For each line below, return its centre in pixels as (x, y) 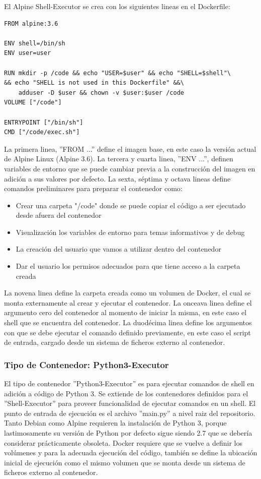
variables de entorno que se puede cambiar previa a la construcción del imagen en (130, 168)
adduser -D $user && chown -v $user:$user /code (101, 93)
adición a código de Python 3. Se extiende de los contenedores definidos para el (126, 393)
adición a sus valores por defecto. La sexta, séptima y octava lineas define (117, 178)
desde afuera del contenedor (59, 215)
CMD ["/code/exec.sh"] (42, 132)
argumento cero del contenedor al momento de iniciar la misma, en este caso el (125, 312)
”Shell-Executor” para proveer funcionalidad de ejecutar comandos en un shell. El (130, 403)
